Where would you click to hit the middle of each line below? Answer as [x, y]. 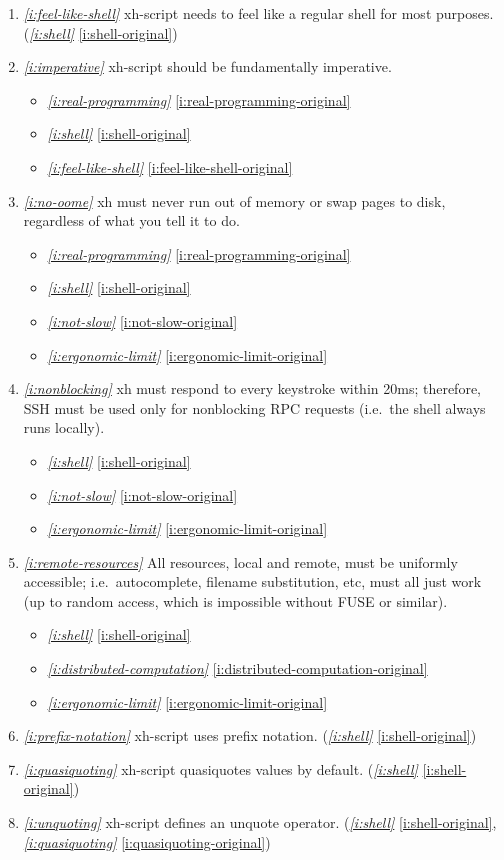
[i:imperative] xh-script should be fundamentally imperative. [207, 66]
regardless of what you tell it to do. [131, 220]
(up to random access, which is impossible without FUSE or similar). [235, 600]
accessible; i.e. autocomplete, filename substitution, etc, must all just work [252, 581]
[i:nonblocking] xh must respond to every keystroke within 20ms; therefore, [252, 388]
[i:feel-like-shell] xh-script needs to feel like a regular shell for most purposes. [258, 13]
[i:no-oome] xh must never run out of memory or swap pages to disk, [234, 200]
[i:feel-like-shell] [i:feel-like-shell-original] [170, 166]
